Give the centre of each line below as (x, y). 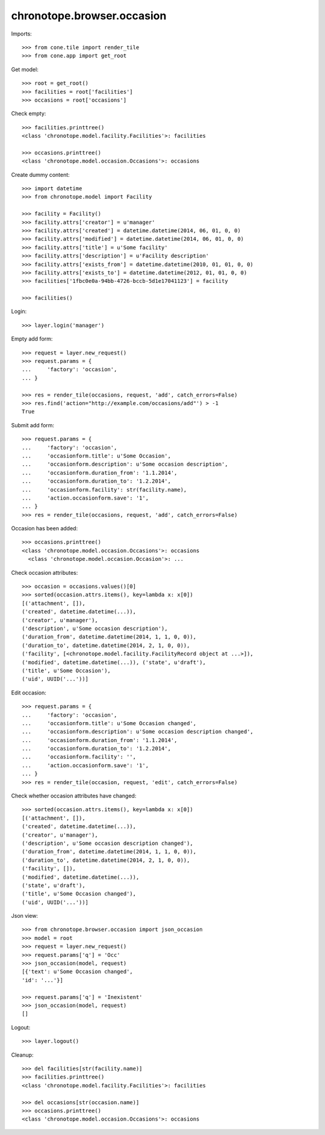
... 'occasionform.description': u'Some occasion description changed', (138, 732)
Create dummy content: (41, 175)
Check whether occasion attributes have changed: (74, 796)
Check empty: (29, 114)
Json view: (25, 916)
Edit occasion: (29, 693)
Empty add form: (32, 339)
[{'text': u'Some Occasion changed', (78, 972)
